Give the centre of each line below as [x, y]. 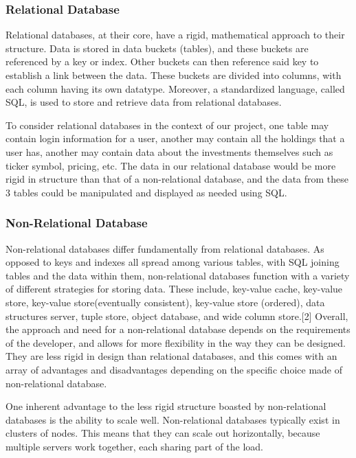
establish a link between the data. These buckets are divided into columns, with [174, 75]
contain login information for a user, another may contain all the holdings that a [175, 138]
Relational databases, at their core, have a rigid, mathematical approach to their [175, 35]
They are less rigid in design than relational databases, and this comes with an [171, 356]
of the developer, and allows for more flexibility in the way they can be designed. [176, 342]
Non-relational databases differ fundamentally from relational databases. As [165, 248]
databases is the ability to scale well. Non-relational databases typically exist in [173, 419]
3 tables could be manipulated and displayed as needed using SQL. [146, 192]
